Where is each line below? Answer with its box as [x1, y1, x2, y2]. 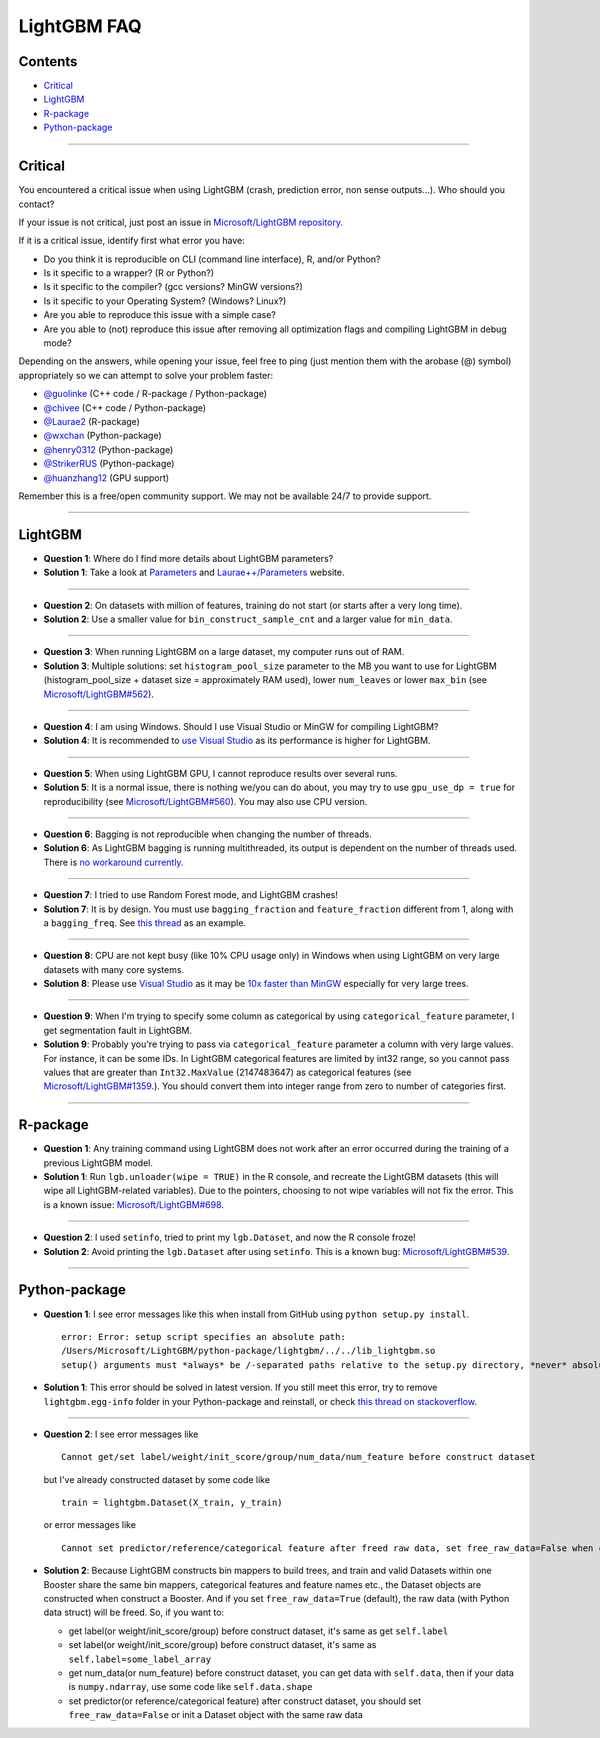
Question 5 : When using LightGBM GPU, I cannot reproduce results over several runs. [43, 767, 398, 779]
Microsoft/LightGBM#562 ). [43, 688, 155, 700]
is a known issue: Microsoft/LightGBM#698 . [43, 1198, 225, 1210]
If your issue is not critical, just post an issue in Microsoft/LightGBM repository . [18, 216, 344, 228]
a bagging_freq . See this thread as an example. [43, 916, 247, 929]
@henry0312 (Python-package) [43, 443, 174, 455]
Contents [18, 53, 78, 70]
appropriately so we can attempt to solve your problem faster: [18, 369, 274, 381]
